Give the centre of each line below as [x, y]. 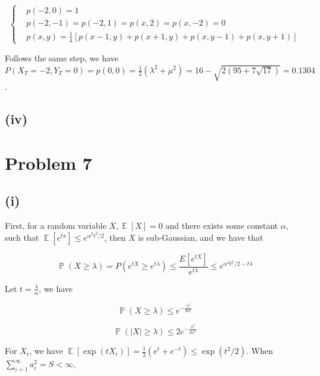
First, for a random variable [56, 226]
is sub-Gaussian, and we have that [201, 237]
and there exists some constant [222, 226]
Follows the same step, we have [62, 58]
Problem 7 [49, 162]
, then [115, 237]
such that [22, 237]
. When [260, 350]
